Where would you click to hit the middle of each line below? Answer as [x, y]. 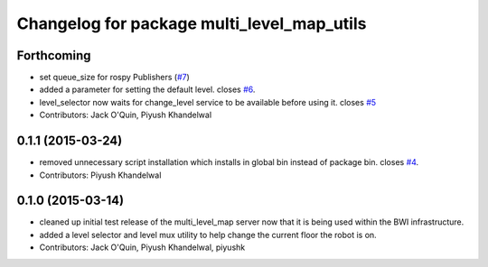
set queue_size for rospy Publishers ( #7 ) [114, 78]
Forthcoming [54, 55]
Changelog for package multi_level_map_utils [192, 23]
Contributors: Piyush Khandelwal [100, 175]
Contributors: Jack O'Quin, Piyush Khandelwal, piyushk [142, 247]
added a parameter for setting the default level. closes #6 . [147, 89]
